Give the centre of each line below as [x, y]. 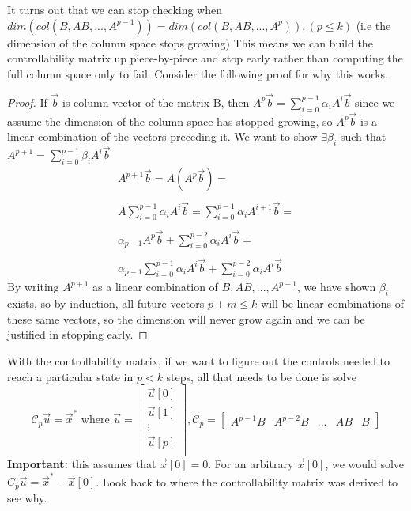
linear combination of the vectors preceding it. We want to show [162, 136]
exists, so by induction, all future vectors [106, 303]
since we [375, 102]
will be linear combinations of [333, 303]
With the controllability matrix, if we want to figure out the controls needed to [199, 361]
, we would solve [365, 464]
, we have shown [336, 287]
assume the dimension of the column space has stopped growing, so [170, 121]
